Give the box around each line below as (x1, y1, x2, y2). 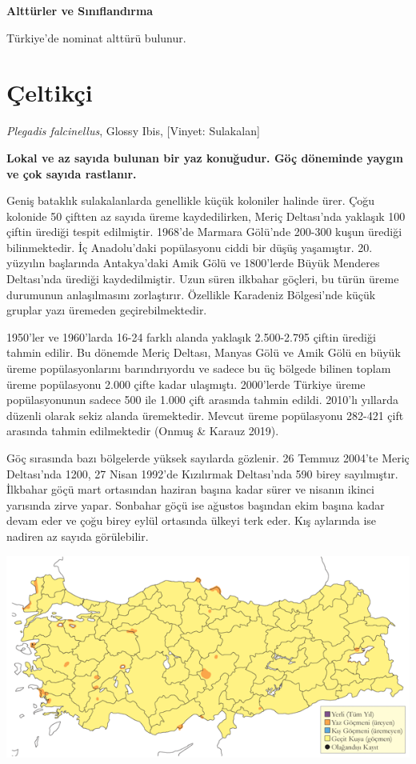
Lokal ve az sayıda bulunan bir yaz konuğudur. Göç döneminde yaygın (6, 149, 403, 166)
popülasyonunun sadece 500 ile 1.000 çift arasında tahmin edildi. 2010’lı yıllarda (6, 391, 398, 408)
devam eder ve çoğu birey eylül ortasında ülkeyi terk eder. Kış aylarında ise (6, 512, 377, 529)
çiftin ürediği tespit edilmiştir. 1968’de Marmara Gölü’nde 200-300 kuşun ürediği (6, 223, 402, 240)
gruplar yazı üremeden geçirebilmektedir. (6, 302, 207, 318)
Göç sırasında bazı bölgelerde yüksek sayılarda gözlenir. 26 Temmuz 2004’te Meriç (6, 450, 410, 466)
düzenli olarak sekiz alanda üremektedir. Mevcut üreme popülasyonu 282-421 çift (6, 406, 404, 423)
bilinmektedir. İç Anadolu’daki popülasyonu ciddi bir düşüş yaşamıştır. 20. (6, 238, 373, 255)
